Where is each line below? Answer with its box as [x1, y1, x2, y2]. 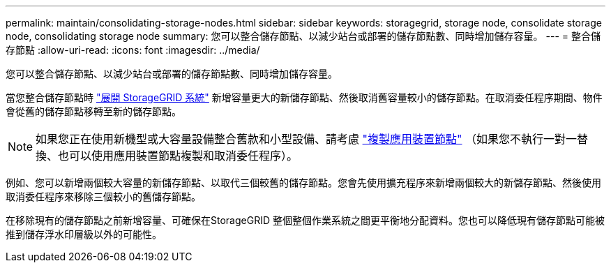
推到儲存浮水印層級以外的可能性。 [6, 228, 162, 240]
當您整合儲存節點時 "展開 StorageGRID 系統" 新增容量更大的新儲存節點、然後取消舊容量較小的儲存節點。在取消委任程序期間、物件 [6, 91, 603, 103]
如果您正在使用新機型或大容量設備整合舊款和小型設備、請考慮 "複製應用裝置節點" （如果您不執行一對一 [36, 132, 578, 146]
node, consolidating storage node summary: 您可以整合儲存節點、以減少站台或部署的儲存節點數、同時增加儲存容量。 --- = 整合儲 [6, 30, 601, 42]
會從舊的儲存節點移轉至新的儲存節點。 [6, 105, 181, 117]
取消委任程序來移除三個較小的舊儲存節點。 [6, 191, 201, 202]
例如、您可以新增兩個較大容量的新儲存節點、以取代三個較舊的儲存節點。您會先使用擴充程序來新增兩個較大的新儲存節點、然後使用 [6, 177, 601, 188]
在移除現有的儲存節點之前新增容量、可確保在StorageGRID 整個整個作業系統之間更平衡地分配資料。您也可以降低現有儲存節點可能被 [6, 214, 605, 226]
